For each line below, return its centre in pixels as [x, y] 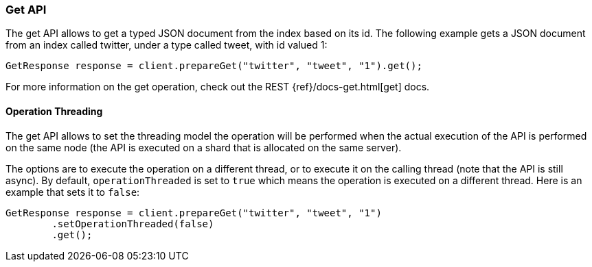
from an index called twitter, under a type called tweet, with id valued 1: [167, 45]
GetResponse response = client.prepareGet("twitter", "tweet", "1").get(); [214, 66]
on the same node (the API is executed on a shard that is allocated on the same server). [204, 147]
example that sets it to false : [73, 192]
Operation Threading [54, 111]
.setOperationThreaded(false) [133, 224]
